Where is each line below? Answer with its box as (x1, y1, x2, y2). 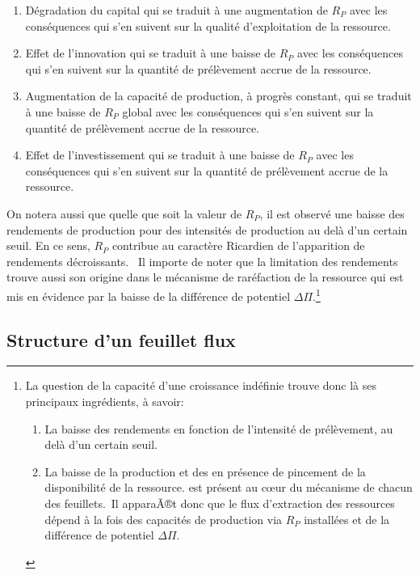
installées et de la (304, 510, 390, 527)
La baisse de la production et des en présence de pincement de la (44, 463, 366, 480)
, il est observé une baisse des (259, 205, 405, 222)
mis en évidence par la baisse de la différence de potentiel (6, 287, 291, 304)
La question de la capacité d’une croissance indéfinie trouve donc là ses (25, 377, 377, 394)
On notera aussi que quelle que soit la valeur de (6, 205, 242, 222)
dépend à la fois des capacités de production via (44, 510, 283, 527)
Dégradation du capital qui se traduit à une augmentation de (25, 2, 328, 18)
